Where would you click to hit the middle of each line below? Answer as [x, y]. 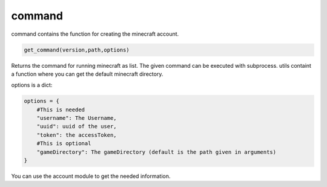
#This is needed [61, 110]
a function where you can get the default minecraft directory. [87, 74]
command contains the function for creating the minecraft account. [95, 34]
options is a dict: [32, 85]
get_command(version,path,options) [77, 50]
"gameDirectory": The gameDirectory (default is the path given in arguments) [157, 152]
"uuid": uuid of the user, [77, 126]
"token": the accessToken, [77, 135]
